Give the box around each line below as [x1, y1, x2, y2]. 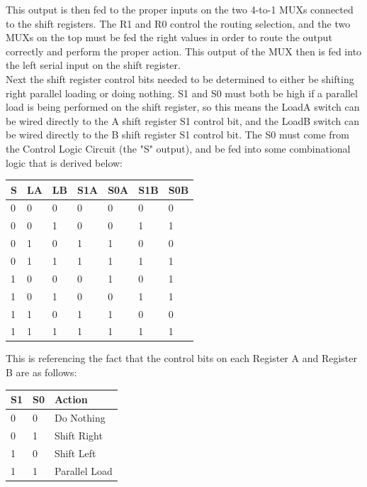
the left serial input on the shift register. [6, 58, 181, 72]
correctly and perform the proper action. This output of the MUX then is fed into [6, 43, 362, 58]
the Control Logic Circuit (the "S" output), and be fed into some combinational [6, 141, 351, 155]
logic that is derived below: [6, 155, 123, 170]
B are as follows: [6, 365, 77, 380]
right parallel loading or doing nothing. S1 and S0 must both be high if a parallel [6, 85, 358, 100]
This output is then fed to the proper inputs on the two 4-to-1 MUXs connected [6, 2, 354, 16]
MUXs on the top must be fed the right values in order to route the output [6, 30, 332, 45]
